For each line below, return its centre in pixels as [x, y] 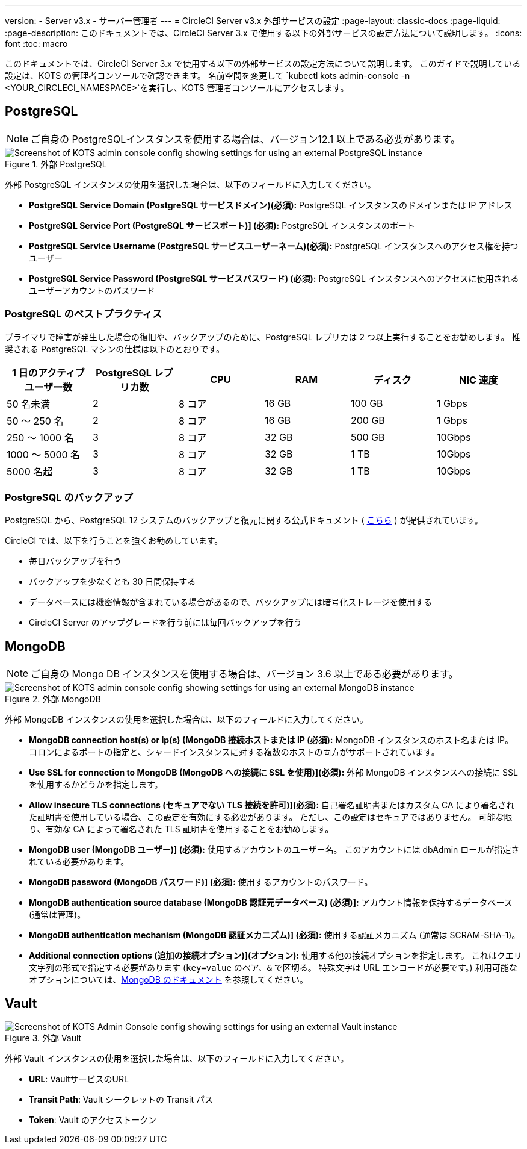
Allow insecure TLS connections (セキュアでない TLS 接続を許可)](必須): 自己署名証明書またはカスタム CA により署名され [272, 805]
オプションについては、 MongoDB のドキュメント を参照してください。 [168, 980]
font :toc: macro [36, 44]
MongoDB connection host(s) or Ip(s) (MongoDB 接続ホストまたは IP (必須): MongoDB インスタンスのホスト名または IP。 [271, 740]
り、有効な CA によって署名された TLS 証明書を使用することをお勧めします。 [181, 829]
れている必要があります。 [79, 862]
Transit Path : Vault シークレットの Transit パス [121, 1100]
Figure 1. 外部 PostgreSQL [56, 164]
